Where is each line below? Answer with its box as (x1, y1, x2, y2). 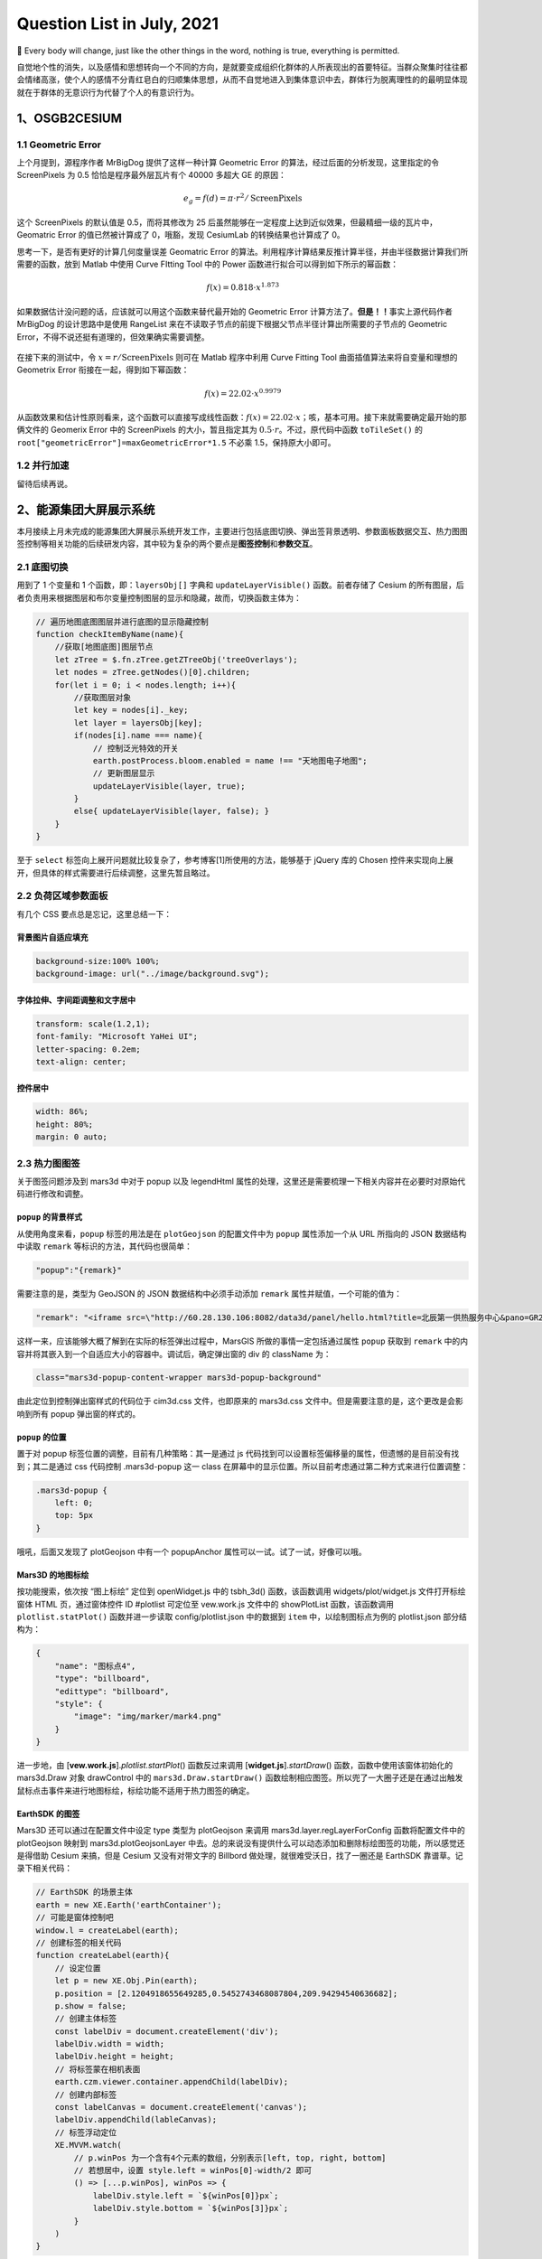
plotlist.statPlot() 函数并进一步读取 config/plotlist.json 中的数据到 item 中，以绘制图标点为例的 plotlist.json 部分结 (16, 1611, 467, 1622)
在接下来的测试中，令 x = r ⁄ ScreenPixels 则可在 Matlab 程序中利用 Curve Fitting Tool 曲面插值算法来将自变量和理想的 (16, 352, 458, 362)
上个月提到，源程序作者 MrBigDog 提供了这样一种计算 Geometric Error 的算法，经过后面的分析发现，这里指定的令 (16, 156, 440, 167)
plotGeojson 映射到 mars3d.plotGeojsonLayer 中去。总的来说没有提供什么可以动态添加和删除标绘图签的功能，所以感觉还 (16, 1837, 465, 1848)
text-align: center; (35, 1056, 126, 1066)
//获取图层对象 (73, 692, 131, 702)
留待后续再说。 (16, 478, 72, 489)
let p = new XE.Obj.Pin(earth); (54, 1975, 199, 1986)
